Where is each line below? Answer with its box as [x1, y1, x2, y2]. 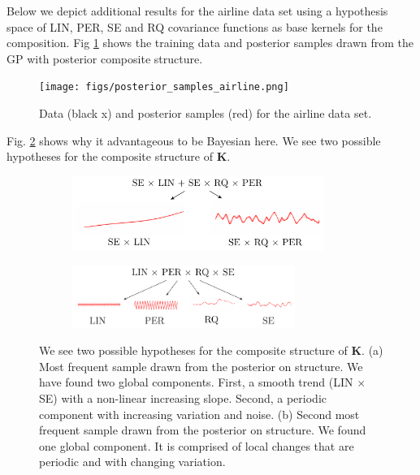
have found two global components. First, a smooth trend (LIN [39, 374, 353, 391]
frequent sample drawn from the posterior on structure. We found [39, 421, 366, 438]
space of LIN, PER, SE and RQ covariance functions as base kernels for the [6, 18, 383, 35]
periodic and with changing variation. [39, 453, 226, 470]
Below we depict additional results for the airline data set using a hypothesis [6, 2, 388, 19]
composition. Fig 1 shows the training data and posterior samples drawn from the [6, 34, 414, 51]
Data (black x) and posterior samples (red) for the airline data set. [39, 105, 372, 122]
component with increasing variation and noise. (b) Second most [39, 405, 360, 422]
